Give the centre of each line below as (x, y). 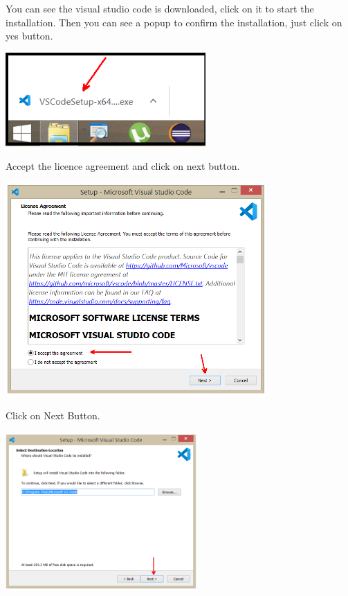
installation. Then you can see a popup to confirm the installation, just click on (174, 22)
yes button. (29, 36)
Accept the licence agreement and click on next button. (123, 165)
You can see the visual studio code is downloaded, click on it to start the (160, 8)
